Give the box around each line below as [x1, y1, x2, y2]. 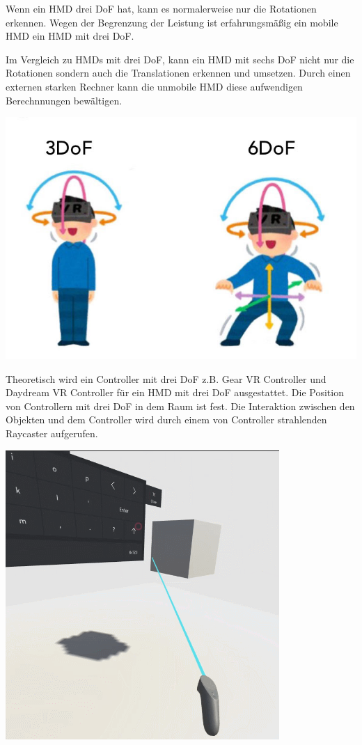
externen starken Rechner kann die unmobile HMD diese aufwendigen [6, 79, 303, 93]
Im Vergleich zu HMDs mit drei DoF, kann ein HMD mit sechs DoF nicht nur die [6, 52, 354, 66]
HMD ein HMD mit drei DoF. [6, 29, 134, 43]
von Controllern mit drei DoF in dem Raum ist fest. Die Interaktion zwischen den [6, 398, 355, 413]
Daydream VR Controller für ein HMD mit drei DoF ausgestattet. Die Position [6, 385, 344, 400]
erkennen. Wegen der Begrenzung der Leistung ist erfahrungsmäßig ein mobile [6, 15, 338, 29]
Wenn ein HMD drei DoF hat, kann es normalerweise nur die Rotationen [6, 1, 317, 15]
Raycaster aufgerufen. [6, 426, 98, 441]
